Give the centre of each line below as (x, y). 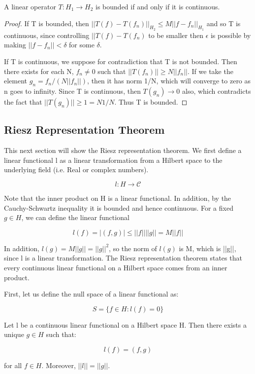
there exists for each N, (39, 71)
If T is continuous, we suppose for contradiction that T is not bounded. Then (121, 61)
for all (13, 365)
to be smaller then (176, 35)
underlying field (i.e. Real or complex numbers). (76, 169)
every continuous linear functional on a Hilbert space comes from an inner (116, 267)
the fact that (23, 101)
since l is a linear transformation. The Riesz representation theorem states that (123, 258)
